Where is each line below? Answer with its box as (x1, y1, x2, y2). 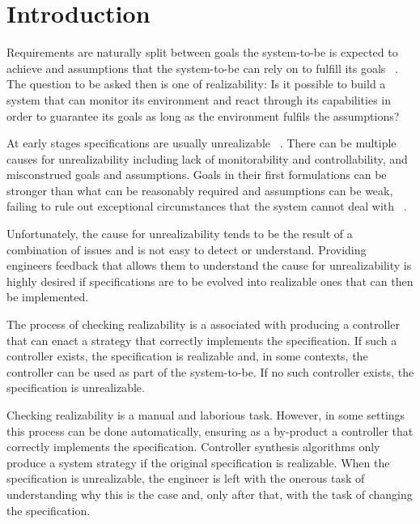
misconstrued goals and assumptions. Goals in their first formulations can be (6, 166, 387, 183)
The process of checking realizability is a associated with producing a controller (6, 316, 400, 333)
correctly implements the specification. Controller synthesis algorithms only (6, 438, 380, 455)
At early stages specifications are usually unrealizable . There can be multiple (6, 134, 397, 151)
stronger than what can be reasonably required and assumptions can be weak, (6, 181, 393, 198)
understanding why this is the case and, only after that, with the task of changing (6, 485, 413, 502)
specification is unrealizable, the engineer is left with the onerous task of (6, 470, 365, 487)
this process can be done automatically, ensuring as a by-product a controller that (6, 422, 414, 439)
